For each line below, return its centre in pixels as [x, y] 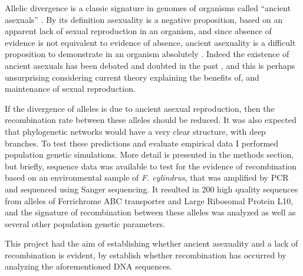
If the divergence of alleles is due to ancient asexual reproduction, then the [140, 108]
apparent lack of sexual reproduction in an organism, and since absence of [138, 31]
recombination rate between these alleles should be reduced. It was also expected [151, 120]
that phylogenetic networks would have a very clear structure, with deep [135, 131]
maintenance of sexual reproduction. [70, 89]
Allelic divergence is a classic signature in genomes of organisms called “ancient [148, 8]
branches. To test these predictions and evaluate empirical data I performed [142, 143]
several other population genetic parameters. [85, 223]
